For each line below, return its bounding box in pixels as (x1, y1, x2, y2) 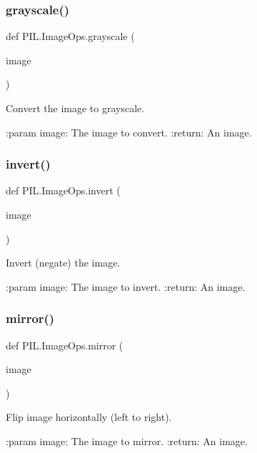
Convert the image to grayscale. (6, 101, 145, 115)
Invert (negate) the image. (6, 255, 121, 270)
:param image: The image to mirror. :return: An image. (6, 433, 248, 448)
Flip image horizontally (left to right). (6, 409, 172, 424)
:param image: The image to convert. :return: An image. (6, 124, 252, 139)
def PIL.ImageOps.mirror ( (6, 337, 124, 352)
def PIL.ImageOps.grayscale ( (6, 29, 135, 44)
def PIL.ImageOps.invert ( (6, 183, 121, 198)
